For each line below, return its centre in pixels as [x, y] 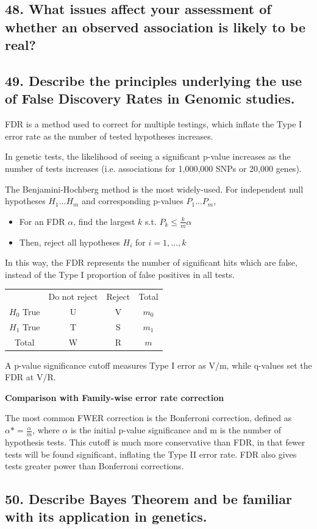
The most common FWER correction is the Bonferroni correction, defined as [148, 418]
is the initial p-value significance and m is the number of [176, 430]
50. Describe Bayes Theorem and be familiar [148, 499]
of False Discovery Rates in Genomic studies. [150, 98]
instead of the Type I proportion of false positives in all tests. [120, 274]
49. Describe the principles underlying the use [154, 80]
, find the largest [104, 221]
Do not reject [73, 296]
